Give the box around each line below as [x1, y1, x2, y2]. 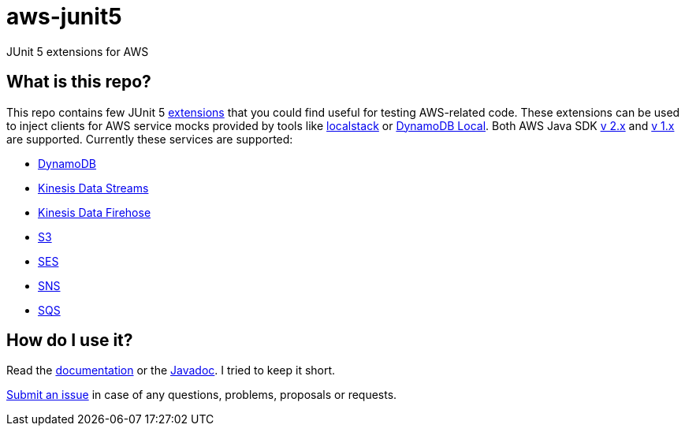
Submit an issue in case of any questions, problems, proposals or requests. [6, 388, 397, 402]
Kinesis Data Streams [38, 181, 149, 195]
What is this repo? [6, 72, 151, 92]
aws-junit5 [6, 3, 122, 30]
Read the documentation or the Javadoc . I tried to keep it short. [6, 363, 336, 378]
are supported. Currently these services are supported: [6, 132, 293, 146]
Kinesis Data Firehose [38, 205, 151, 219]
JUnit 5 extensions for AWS [6, 44, 149, 58]
